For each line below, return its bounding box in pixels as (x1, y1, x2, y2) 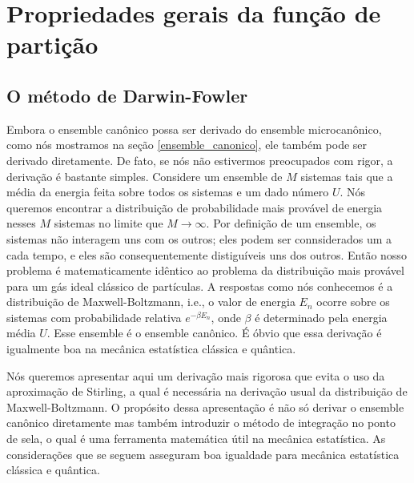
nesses (6, 215, 36, 231)
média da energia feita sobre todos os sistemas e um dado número (6, 183, 329, 200)
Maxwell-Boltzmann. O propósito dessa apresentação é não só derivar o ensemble (6, 398, 404, 415)
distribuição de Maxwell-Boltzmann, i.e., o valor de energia (6, 293, 295, 310)
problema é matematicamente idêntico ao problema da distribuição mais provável (6, 262, 404, 279)
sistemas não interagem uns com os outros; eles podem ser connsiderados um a (6, 230, 392, 247)
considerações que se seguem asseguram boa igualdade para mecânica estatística (6, 445, 400, 462)
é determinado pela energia (255, 308, 388, 325)
